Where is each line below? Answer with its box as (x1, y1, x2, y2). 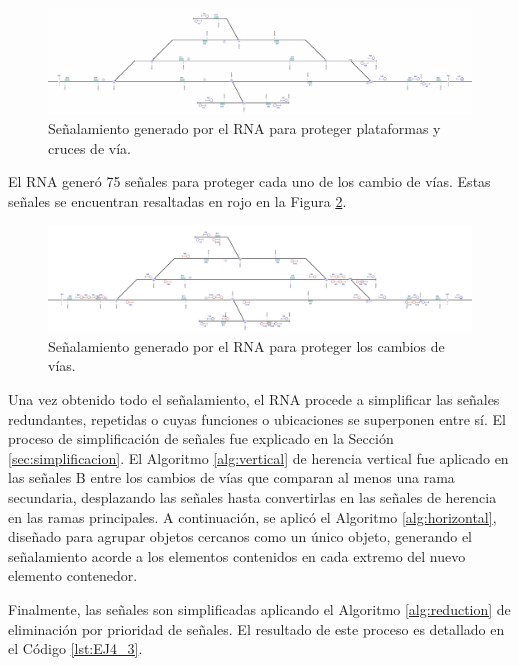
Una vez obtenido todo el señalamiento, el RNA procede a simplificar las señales (8, 388, 500, 409)
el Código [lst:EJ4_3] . (8, 638, 143, 659)
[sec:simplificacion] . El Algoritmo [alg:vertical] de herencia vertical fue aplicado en (8, 447, 509, 468)
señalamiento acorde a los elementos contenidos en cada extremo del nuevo (8, 545, 466, 566)
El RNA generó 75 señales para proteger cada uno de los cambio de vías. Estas (8, 171, 491, 192)
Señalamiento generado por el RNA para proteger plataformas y (48, 118, 441, 138)
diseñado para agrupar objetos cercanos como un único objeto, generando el (8, 526, 473, 547)
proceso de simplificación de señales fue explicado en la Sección (8, 428, 394, 449)
